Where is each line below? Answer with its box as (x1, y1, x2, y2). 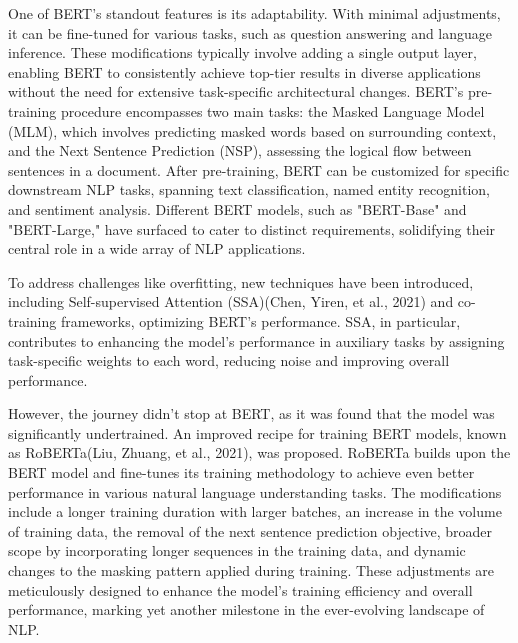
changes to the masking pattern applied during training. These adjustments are (8, 560, 494, 581)
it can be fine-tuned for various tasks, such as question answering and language (8, 22, 493, 43)
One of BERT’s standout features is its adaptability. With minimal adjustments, (8, 3, 501, 23)
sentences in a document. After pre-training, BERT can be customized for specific (8, 159, 510, 180)
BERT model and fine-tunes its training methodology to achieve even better (8, 462, 475, 483)
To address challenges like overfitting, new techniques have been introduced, (8, 271, 474, 292)
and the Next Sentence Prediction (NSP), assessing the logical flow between (8, 140, 472, 161)
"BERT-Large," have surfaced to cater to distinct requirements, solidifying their (8, 218, 496, 239)
